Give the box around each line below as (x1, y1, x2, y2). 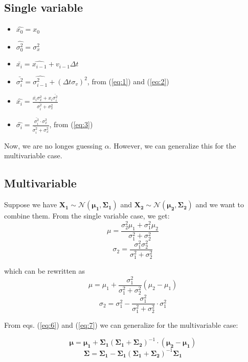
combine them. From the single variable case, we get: (4, 210, 170, 221)
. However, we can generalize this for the (109, 140, 236, 151)
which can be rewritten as (4, 266, 85, 276)
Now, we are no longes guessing (4, 140, 102, 151)
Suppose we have (4, 199, 57, 210)
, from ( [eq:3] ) (49, 119, 93, 130)
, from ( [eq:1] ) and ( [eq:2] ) (87, 76, 169, 86)
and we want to (195, 199, 244, 210)
